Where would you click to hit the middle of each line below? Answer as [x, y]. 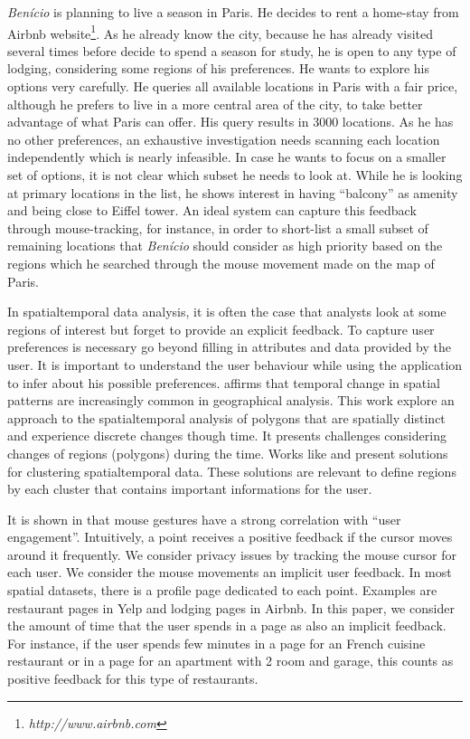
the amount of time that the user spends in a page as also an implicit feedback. [227, 625]
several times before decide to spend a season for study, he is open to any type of [232, 50]
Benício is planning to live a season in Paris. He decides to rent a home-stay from [233, 12]
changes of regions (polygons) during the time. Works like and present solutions [228, 453]
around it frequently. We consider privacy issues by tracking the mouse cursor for [232, 554]
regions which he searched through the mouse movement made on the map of [221, 263]
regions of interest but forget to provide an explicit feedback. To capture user [221, 329]
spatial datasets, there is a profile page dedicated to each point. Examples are [222, 590]
